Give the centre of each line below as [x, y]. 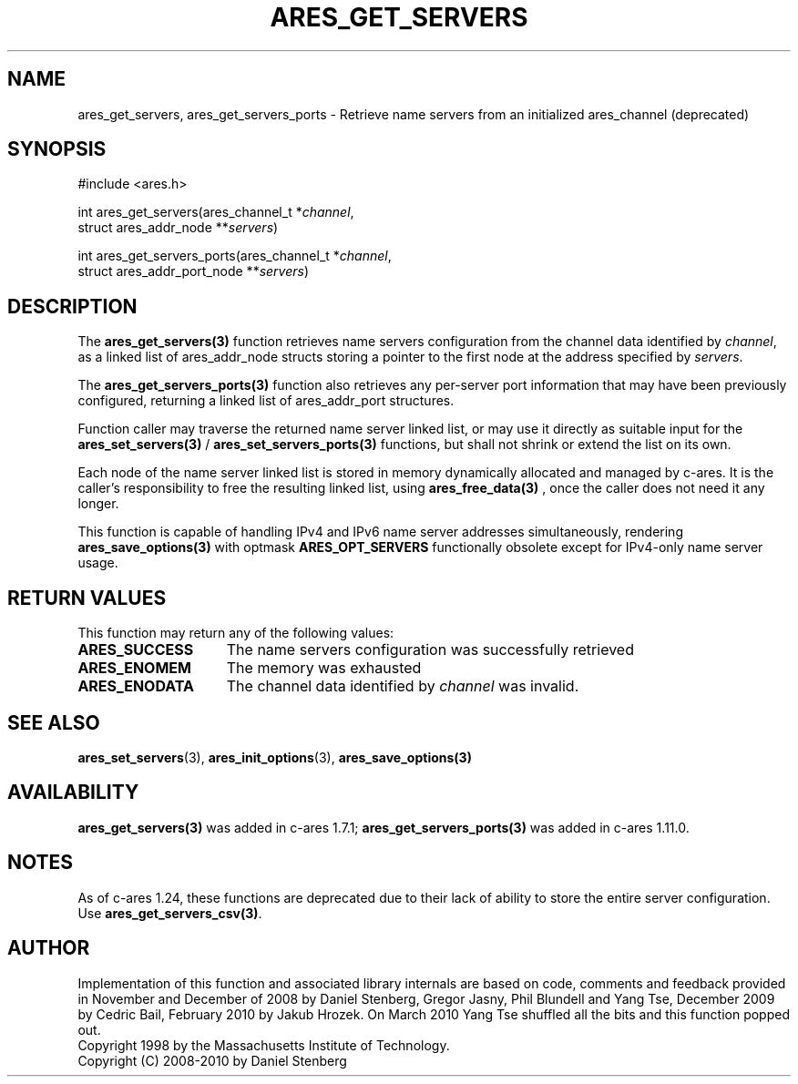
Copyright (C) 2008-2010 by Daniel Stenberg [212, 1060]
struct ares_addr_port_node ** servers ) [194, 271]
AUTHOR [49, 948]
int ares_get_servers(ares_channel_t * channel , [216, 212]
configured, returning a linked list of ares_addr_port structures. [266, 401]
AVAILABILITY [73, 793]
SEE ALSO [54, 722]
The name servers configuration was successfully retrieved [430, 650]
